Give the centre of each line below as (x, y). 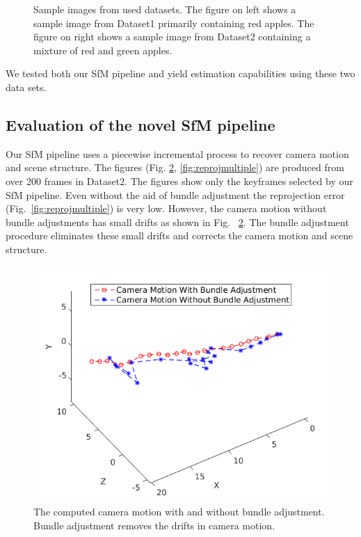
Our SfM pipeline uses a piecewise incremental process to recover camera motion (177, 153)
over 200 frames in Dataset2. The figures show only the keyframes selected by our (179, 181)
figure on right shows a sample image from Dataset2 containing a (172, 37)
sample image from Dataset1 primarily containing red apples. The (174, 23)
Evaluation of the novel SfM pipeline (141, 124)
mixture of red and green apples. (103, 50)
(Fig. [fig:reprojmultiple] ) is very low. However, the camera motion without (166, 208)
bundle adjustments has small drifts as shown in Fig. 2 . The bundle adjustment (177, 222)
